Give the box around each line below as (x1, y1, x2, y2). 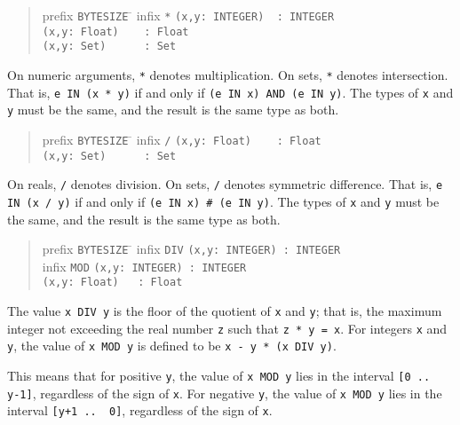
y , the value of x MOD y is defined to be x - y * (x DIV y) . (7, 336, 337, 355)
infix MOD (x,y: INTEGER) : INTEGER (42, 256, 247, 275)
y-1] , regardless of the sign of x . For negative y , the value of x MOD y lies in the (7, 383, 442, 402)
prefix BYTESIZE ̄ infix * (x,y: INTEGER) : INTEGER (42, 6, 335, 24)
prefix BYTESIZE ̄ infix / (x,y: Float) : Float (42, 130, 321, 148)
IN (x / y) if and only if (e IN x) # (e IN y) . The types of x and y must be (7, 192, 440, 210)
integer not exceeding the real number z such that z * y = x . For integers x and (7, 319, 448, 337)
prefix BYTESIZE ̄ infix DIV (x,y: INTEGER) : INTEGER (42, 240, 341, 258)
